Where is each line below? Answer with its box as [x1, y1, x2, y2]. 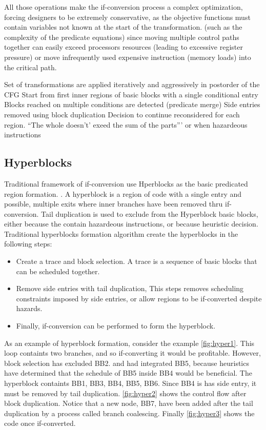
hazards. [16, 303, 43, 314]
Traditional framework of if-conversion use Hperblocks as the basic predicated [4, 178, 248, 189]
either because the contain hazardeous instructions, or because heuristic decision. [4, 218, 258, 229]
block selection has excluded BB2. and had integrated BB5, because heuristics [4, 357, 249, 368]
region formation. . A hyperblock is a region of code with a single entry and [4, 188, 242, 199]
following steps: [4, 238, 52, 249]
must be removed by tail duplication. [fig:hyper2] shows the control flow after [4, 387, 247, 398]
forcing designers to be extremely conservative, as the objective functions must [4, 11, 251, 22]
